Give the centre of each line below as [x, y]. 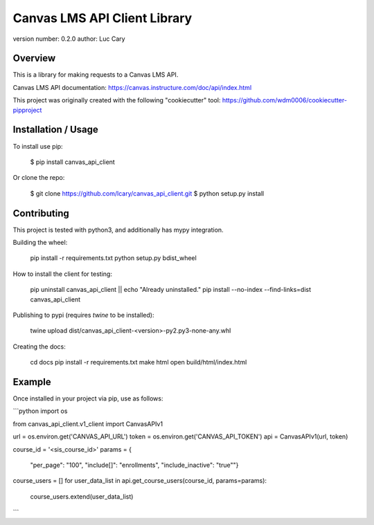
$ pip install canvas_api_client [73, 162]
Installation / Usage [55, 130]
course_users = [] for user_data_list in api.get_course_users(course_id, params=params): [140, 481]
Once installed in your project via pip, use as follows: [88, 398]
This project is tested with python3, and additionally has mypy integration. [118, 230]
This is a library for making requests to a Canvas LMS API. [96, 75]
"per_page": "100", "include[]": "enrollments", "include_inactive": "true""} [134, 465]
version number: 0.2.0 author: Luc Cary [69, 39]
